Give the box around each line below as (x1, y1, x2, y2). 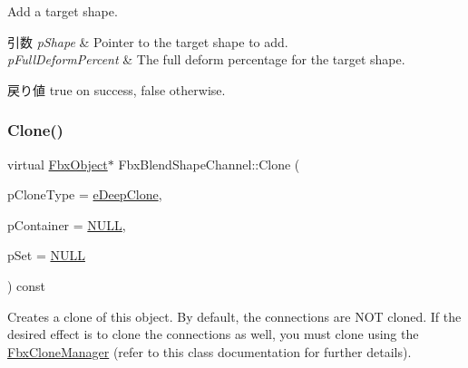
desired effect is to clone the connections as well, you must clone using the (7, 324, 419, 344)
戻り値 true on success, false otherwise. (7, 80, 226, 99)
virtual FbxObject (7, 154, 108, 173)
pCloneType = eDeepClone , (7, 185, 162, 204)
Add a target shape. (7, 2, 118, 20)
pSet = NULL (7, 246, 85, 265)
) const (7, 276, 46, 295)
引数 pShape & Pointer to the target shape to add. (7, 32, 288, 51)
